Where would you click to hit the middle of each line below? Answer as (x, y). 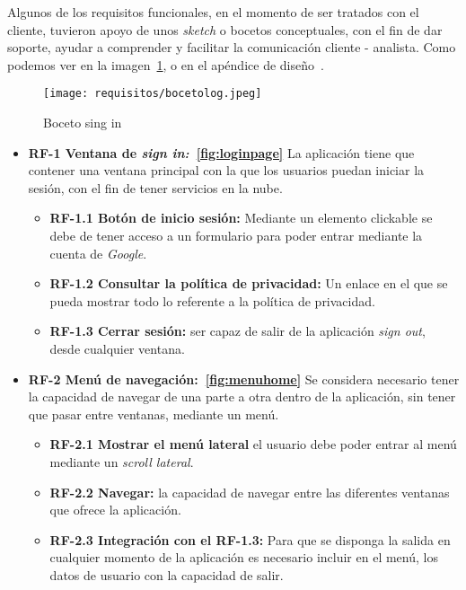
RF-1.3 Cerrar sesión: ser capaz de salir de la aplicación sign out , (237, 331)
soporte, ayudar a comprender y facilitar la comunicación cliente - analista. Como (232, 47)
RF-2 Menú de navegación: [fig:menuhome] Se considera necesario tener (244, 379)
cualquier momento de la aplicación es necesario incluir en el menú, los (244, 557)
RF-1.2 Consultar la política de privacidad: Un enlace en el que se (249, 283)
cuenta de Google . (98, 253)
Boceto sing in (83, 123)
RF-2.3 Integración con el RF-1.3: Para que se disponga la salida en (250, 539)
